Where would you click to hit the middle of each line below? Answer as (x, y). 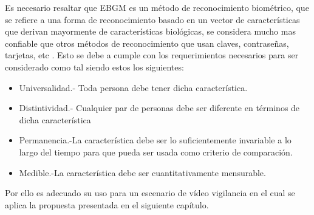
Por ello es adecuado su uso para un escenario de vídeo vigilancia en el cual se (150, 193)
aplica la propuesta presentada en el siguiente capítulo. (107, 204)
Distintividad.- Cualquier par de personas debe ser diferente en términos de (159, 108)
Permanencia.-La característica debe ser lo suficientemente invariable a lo (155, 140)
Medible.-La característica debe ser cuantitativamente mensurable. (142, 172)
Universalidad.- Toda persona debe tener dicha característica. (133, 87)
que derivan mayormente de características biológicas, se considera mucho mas (150, 31)
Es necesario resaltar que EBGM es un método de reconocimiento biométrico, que (157, 7)
